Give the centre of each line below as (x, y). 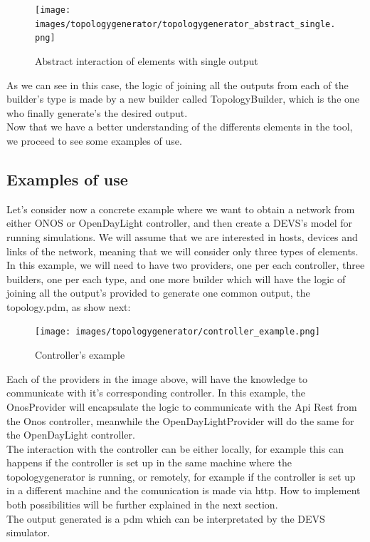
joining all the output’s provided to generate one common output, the (158, 293)
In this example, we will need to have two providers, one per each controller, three (186, 265)
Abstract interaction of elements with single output (147, 60)
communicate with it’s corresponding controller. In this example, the (156, 393)
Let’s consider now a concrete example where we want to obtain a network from (181, 209)
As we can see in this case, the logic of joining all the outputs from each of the (178, 85)
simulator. (28, 532)
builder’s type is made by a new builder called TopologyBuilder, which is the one (183, 99)
